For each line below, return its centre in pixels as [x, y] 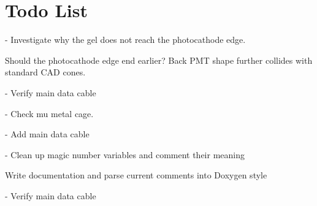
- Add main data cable [47, 134]
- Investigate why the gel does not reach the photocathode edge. [125, 40]
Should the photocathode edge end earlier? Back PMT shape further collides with [159, 60]
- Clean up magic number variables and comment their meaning [125, 154]
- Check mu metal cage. [49, 113]
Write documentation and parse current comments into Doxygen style [136, 175]
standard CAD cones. [45, 72]
